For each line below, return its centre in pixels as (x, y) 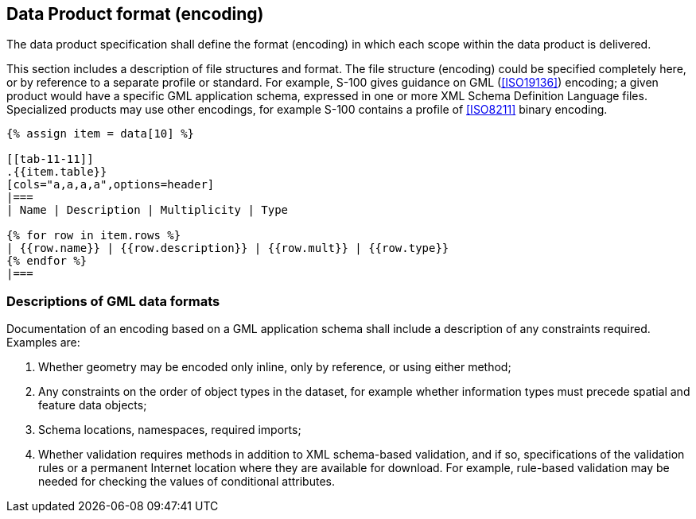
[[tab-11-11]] (50, 159)
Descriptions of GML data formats (113, 301)
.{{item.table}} (57, 172)
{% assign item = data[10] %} (101, 134)
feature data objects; (93, 405)
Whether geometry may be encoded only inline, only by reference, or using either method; (275, 367)
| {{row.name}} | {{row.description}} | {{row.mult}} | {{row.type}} (228, 248)
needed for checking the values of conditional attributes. (187, 482)
